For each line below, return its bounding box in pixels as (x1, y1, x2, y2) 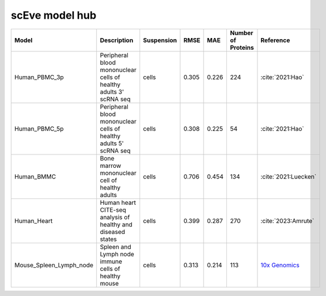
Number (229, 29, 253, 37)
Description (100, 36, 134, 44)
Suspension (142, 36, 177, 44)
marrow (100, 161, 121, 170)
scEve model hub (11, 9, 97, 22)
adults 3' (100, 88, 124, 96)
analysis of (100, 213, 130, 221)
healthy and (100, 220, 133, 228)
